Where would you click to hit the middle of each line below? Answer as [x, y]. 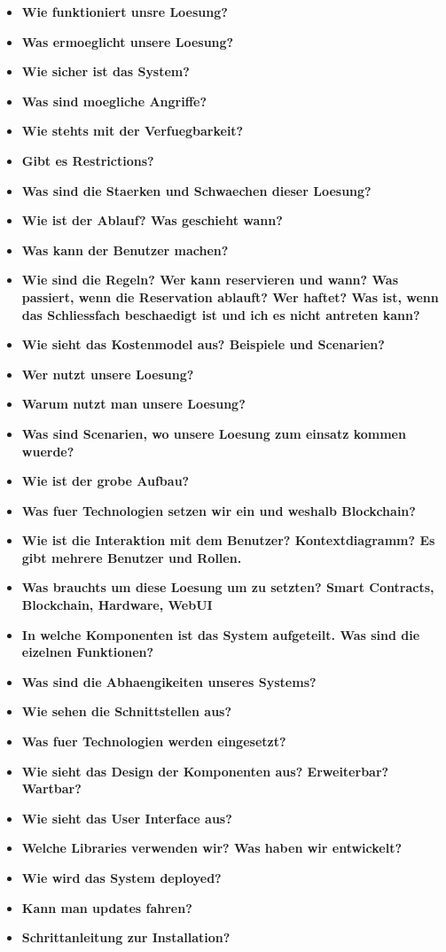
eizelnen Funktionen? [88, 652]
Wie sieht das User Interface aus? [127, 818]
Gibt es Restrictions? [88, 160]
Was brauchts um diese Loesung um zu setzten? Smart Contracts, [228, 587]
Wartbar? [51, 788]
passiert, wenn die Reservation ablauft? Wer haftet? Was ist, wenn [230, 297]
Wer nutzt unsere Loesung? [108, 374]
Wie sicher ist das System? [106, 71]
